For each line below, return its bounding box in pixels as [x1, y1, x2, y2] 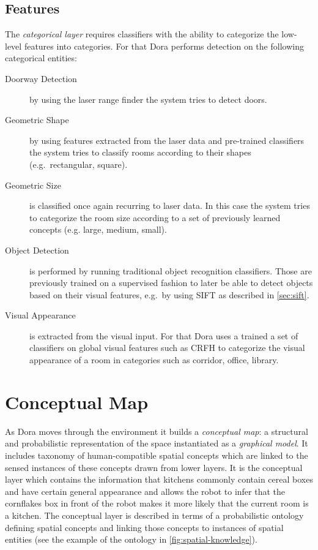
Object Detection [5, 243, 69, 256]
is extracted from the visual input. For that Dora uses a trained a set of [29, 329, 298, 342]
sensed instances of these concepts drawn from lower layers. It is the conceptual [5, 461, 303, 473]
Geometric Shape [5, 113, 69, 126]
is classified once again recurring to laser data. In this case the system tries [29, 199, 310, 212]
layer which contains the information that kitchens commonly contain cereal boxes [5, 473, 313, 486]
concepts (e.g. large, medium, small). [29, 223, 167, 236]
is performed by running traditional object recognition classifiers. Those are [29, 264, 312, 277]
